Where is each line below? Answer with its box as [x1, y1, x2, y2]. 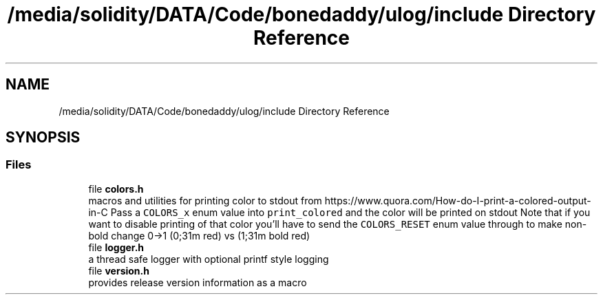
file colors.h [88, 182, 144, 195]
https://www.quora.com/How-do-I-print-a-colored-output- [324, 194, 591, 206]
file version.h [88, 264, 149, 277]
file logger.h [88, 241, 145, 253]
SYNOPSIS [6, 129, 81, 147]
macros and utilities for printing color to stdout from [88, 194, 322, 206]
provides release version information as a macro [88, 276, 307, 288]
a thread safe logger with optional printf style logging [88, 253, 329, 265]
